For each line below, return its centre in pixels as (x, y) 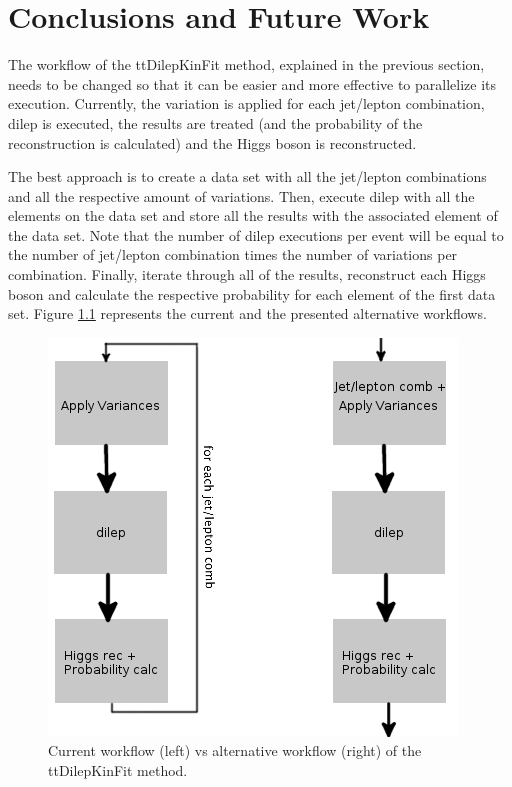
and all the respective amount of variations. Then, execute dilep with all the (241, 195)
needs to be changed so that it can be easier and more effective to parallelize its (252, 83)
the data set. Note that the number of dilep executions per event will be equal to (256, 234)
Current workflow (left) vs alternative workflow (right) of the (235, 750)
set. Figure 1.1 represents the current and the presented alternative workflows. (247, 313)
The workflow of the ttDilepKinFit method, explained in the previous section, (246, 64)
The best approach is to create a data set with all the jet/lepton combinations (247, 176)
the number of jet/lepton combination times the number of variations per (233, 254)
